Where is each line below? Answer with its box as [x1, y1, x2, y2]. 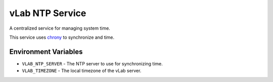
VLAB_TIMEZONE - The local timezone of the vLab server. [22, 68, 142, 74]
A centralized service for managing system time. [9, 25, 111, 31]
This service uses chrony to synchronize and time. [9, 34, 115, 40]
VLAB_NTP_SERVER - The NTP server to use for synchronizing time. [22, 60, 163, 66]
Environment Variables [9, 47, 83, 56]
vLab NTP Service [9, 8, 86, 19]
